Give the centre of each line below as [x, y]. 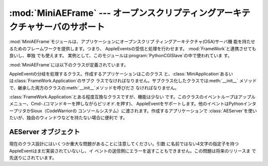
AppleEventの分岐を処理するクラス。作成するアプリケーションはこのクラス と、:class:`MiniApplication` [115, 74]
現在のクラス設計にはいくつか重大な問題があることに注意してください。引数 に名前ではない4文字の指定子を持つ [124, 144]
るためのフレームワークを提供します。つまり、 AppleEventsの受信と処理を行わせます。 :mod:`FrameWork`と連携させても [133, 48]
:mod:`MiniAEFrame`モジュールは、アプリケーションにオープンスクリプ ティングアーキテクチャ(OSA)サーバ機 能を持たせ [132, 42]
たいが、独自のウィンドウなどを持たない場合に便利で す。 [68, 118]
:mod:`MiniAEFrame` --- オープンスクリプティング [113, 13]
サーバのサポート [70, 27]
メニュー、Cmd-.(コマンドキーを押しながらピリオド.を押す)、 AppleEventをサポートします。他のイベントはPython [126, 104]
